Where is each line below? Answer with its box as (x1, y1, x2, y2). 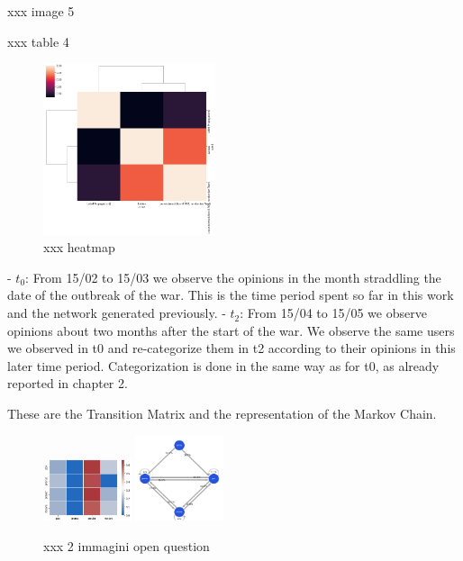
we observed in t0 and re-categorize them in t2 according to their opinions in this (7, 339, 456, 357)
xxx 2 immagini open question (43, 537, 210, 556)
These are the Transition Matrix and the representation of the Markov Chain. (7, 404, 437, 423)
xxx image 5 (7, 2, 75, 20)
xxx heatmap (43, 238, 115, 257)
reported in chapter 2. (7, 374, 128, 393)
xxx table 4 (7, 32, 69, 50)
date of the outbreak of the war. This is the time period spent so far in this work (7, 285, 454, 304)
